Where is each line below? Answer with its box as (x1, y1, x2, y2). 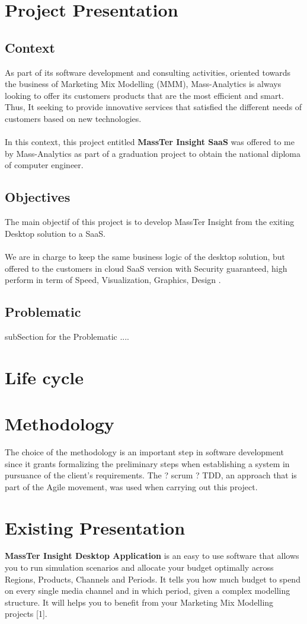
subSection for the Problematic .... (5, 330, 129, 342)
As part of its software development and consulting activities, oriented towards (5, 66, 291, 78)
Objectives (5, 188, 71, 206)
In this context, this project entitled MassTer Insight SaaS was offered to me (5, 136, 295, 148)
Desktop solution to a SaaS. (5, 227, 105, 239)
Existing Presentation (5, 515, 186, 539)
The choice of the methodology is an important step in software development (5, 445, 284, 458)
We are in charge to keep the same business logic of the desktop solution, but (5, 250, 286, 262)
